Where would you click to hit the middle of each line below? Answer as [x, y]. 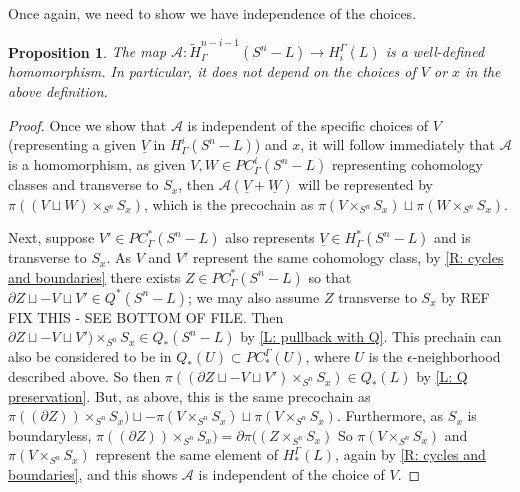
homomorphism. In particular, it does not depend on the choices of [212, 71]
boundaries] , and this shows [93, 474]
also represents [270, 237]
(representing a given [72, 144]
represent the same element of [186, 454]
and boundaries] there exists [94, 276]
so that [330, 276]
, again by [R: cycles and [410, 454]
